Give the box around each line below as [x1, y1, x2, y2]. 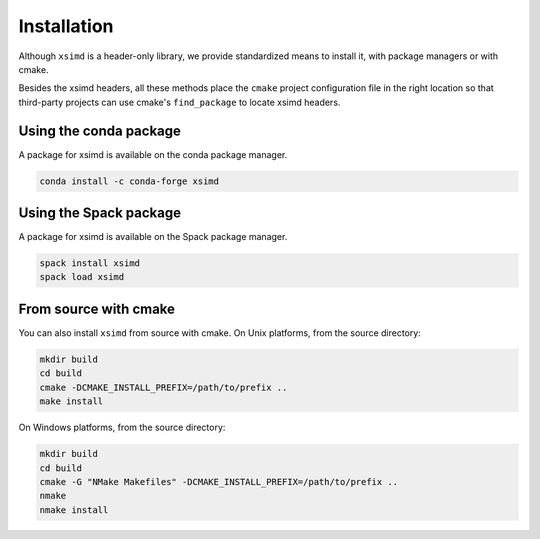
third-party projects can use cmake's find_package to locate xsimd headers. [18, 96, 341, 108]
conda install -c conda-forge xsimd [39, 175, 220, 187]
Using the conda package [18, 122, 182, 139]
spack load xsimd [39, 271, 125, 283]
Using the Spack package [18, 205, 182, 222]
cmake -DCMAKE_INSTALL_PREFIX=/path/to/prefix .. [39, 381, 288, 393]
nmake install [39, 504, 109, 515]
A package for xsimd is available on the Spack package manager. [18, 231, 288, 243]
